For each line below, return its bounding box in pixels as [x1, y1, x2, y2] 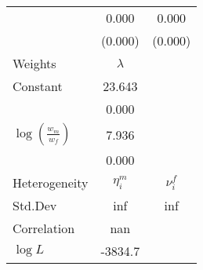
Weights [13, 54, 56, 72]
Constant [13, 77, 63, 95]
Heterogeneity [13, 173, 89, 192]
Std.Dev [13, 196, 57, 214]
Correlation [13, 219, 75, 237]
